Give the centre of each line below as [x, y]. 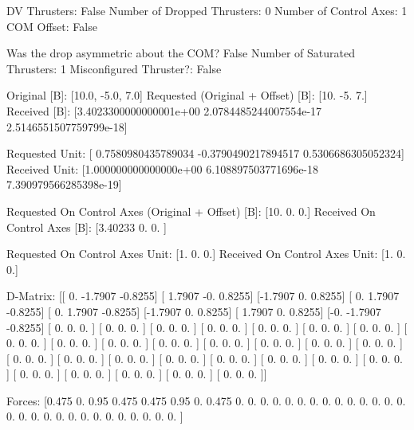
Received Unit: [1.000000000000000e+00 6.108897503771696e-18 [163, 168]
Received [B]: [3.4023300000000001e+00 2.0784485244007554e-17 [164, 110]
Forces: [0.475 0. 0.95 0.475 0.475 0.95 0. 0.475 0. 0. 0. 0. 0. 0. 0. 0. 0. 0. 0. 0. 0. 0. [206, 400]
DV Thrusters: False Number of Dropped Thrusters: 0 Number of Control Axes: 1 [207, 10]
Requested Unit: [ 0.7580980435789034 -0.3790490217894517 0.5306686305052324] [205, 153]
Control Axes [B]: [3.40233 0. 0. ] [87, 227]
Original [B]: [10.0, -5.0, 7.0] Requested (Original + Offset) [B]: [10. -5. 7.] [187, 95]
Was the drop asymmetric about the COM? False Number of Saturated [181, 53]
